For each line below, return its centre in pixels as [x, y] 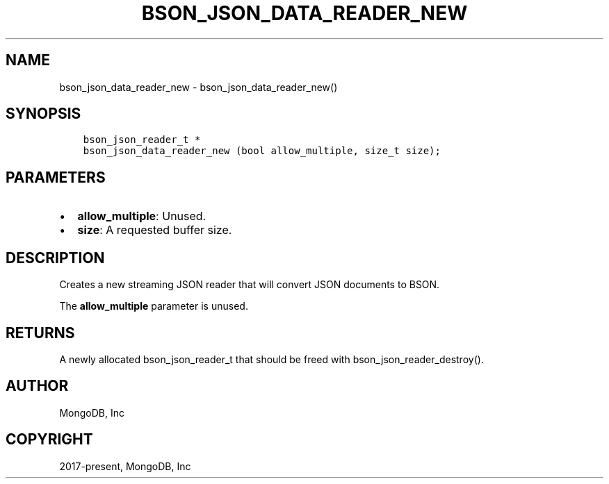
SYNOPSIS [43, 114]
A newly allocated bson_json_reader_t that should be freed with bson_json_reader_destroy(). [271, 359]
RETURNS [40, 333]
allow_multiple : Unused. [142, 216]
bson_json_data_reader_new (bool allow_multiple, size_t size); [262, 151]
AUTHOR [37, 386]
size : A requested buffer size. [155, 230]
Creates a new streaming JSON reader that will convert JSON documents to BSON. [250, 285]
